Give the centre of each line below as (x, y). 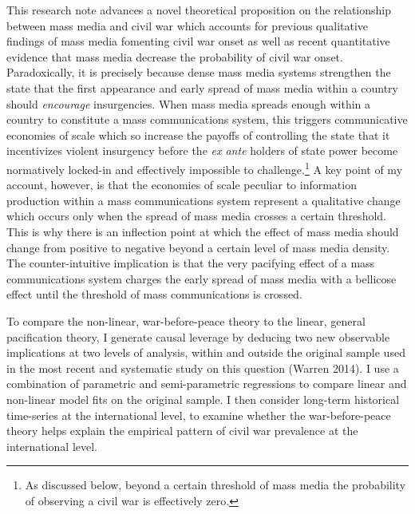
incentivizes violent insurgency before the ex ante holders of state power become (202, 150)
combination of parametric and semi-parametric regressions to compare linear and (207, 384)
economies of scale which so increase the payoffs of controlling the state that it (198, 134)
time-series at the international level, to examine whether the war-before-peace (199, 415)
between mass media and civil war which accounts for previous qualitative (188, 25)
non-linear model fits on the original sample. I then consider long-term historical (203, 399)
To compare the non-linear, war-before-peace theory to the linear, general (186, 320)
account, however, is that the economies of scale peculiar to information (182, 185)
